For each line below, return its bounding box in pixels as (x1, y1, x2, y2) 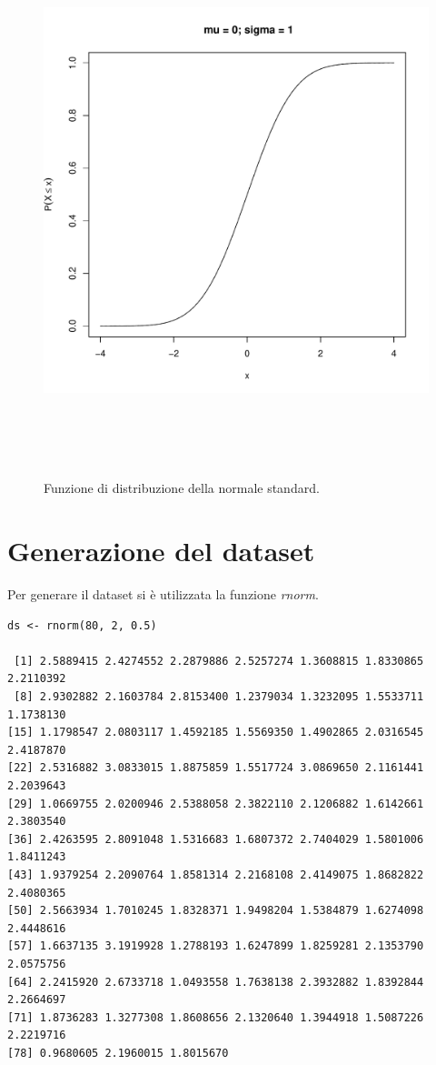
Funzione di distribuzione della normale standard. (44, 478, 320, 497)
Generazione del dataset (7, 532, 315, 569)
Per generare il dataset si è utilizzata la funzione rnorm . (7, 585, 319, 604)
